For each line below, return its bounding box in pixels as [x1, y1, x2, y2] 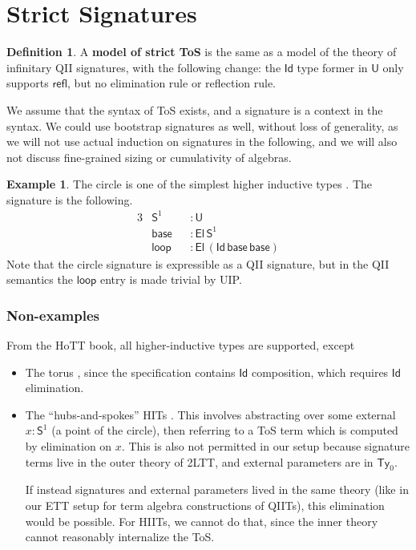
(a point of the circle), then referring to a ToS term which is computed [51, 422, 398, 439]
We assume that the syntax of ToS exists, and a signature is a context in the [6, 101, 383, 118]
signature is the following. [6, 191, 133, 208]
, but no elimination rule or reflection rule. [67, 75, 277, 91]
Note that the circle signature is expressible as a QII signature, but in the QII [6, 255, 390, 272]
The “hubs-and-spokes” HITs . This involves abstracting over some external [25, 406, 396, 423]
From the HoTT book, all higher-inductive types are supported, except [6, 336, 355, 353]
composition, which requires [251, 363, 389, 380]
